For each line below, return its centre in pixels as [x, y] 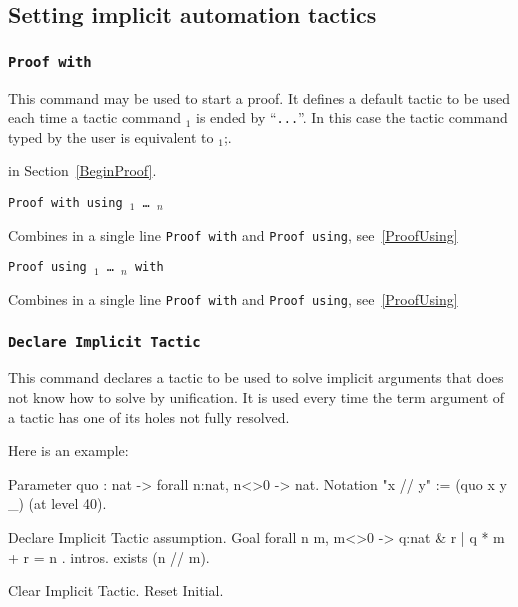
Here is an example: [68, 450]
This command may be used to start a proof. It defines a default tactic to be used [259, 97]
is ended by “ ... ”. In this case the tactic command [352, 117]
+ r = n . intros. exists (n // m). [109, 556]
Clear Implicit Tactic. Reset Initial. [116, 590]
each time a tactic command [95, 117]
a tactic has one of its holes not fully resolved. [149, 416]
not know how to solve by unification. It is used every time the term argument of [256, 397]
